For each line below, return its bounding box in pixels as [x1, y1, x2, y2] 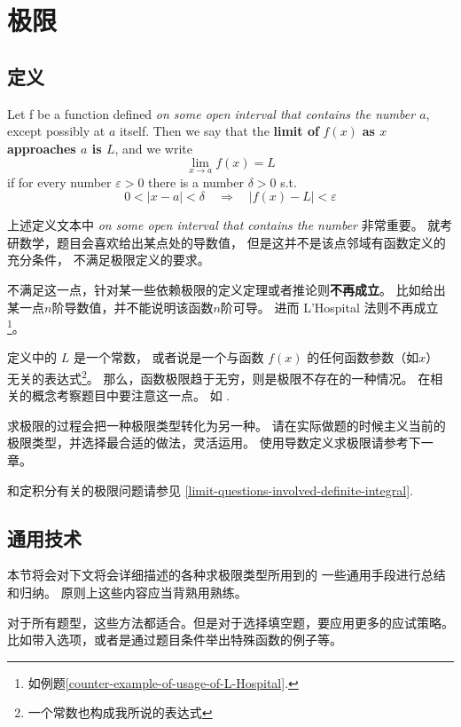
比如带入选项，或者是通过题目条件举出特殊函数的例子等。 [7, 630, 342, 649]
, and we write [114, 138, 193, 157]
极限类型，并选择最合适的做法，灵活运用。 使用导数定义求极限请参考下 [7, 433, 421, 452]
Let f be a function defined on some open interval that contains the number [7, 104, 416, 122]
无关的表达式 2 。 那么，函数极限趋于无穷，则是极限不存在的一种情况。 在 [7, 366, 431, 387]
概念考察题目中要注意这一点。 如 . [31, 386, 230, 405]
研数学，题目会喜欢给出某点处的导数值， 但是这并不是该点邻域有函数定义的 [7, 233, 446, 251]
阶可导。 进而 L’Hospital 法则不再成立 [220, 297, 439, 316]
